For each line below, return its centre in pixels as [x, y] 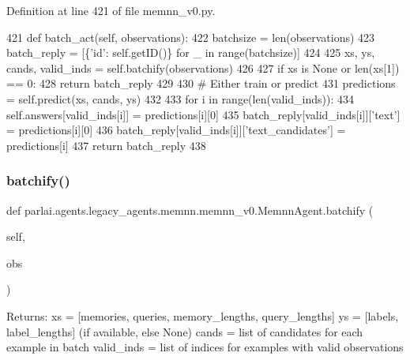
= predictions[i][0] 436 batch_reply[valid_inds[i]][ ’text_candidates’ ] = [176, 130]
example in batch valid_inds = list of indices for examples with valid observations [205, 347]
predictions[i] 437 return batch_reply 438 [106, 145]
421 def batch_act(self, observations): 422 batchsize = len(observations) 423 [191, 37]
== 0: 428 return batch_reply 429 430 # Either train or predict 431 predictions [201, 83]
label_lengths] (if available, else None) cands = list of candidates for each [185, 331]
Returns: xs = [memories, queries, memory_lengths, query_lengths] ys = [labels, [203, 315]
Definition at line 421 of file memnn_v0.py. [111, 10]
